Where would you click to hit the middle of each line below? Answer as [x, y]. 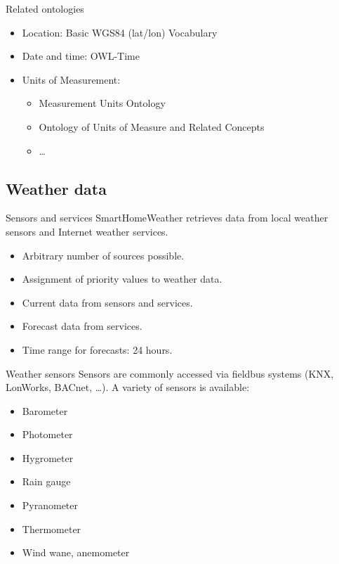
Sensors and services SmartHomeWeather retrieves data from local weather [167, 218]
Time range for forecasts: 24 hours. [97, 349]
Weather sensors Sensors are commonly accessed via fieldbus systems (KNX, [170, 373]
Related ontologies [45, 8]
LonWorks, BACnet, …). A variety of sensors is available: [128, 387]
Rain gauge [46, 481]
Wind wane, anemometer [76, 552]
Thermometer [52, 528]
